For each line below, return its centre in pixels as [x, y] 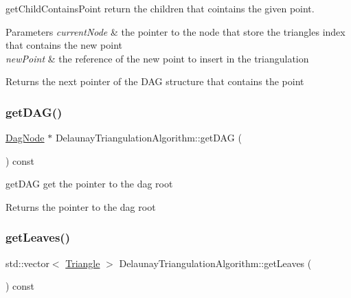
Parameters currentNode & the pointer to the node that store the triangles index [175, 31]
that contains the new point [64, 45]
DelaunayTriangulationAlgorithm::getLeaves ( [215, 263]
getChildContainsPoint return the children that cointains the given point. [160, 8]
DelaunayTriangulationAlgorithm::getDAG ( [148, 138]
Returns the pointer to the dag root [81, 206]
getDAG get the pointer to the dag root [89, 184]
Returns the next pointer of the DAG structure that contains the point [155, 81]
